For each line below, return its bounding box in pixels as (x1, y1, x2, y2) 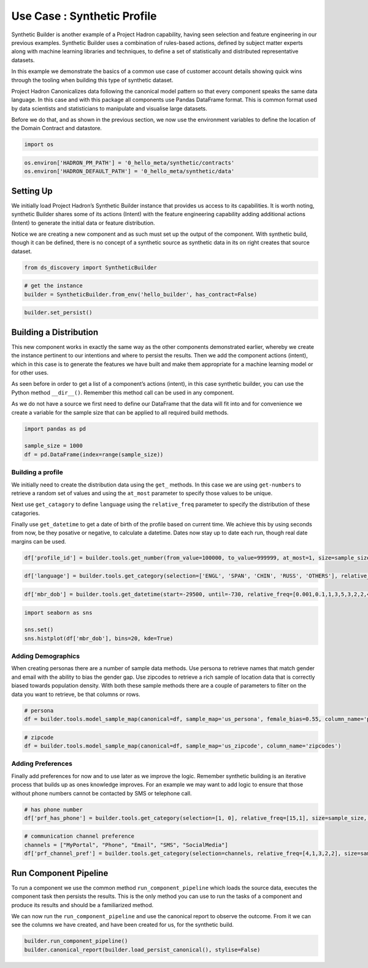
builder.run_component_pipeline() (24, 937, 128, 945)
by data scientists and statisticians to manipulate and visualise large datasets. (11, 104, 208, 112)
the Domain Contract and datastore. (11, 125, 102, 132)
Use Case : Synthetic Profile (11, 9, 157, 23)
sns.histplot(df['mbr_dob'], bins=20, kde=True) (24, 634, 174, 642)
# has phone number (24, 806, 83, 813)
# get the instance (24, 283, 83, 289)
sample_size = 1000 (24, 442, 83, 450)
